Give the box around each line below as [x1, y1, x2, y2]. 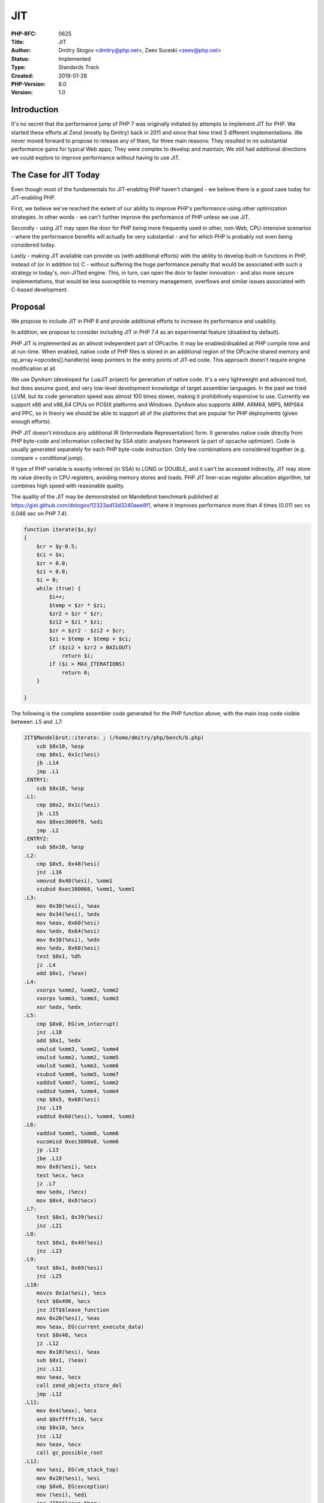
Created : [11, 72, 34, 79]
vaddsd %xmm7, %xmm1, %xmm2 [36, 1079, 119, 1086]
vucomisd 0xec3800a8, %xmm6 [36, 1138, 119, 1145]
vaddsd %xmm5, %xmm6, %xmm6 [36, 1130, 119, 1136]
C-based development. [11, 286, 68, 293]
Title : [11, 38, 25, 45]
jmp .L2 [36, 827, 59, 834]
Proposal [11, 301, 46, 312]
